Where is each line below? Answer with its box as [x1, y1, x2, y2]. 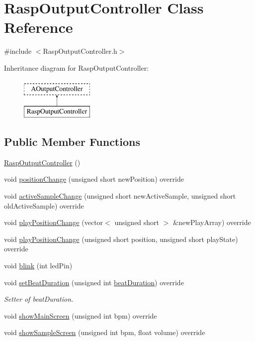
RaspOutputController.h [43, 46, 117, 56]
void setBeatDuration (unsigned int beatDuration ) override [4, 277, 184, 287]
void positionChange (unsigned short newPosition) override [4, 174, 184, 184]
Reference [4, 17, 73, 37]
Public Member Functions [4, 134, 140, 149]
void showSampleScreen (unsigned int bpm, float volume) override [4, 327, 205, 338]
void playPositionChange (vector [4, 217, 103, 227]
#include [4, 46, 32, 56]
